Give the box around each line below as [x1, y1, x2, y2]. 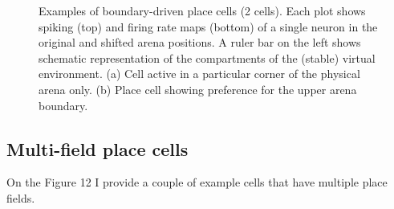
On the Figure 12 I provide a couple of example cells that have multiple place [6, 174, 388, 191]
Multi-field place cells [6, 136, 189, 161]
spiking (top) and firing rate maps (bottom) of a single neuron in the [39, 18, 378, 35]
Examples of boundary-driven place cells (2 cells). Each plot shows [39, 2, 366, 18]
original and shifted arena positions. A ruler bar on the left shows [39, 34, 361, 51]
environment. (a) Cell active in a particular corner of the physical [39, 65, 360, 82]
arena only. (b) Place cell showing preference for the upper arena [39, 80, 357, 97]
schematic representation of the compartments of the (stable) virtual [39, 49, 376, 66]
